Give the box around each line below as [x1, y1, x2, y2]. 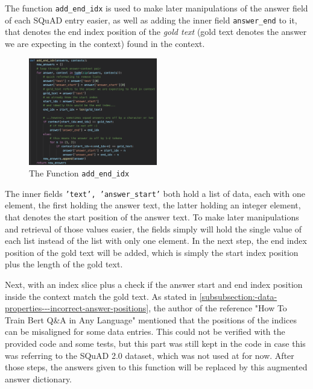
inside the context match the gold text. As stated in [5, 290, 197, 302]
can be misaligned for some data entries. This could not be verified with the [5, 325, 285, 338]
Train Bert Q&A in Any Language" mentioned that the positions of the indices [5, 313, 297, 326]
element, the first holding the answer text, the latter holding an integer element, [5, 199, 301, 211]
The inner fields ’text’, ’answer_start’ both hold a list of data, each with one [5, 187, 305, 199]
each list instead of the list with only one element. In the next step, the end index [5, 234, 307, 247]
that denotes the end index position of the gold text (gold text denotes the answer [5, 25, 307, 38]
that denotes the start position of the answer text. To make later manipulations [5, 211, 299, 223]
